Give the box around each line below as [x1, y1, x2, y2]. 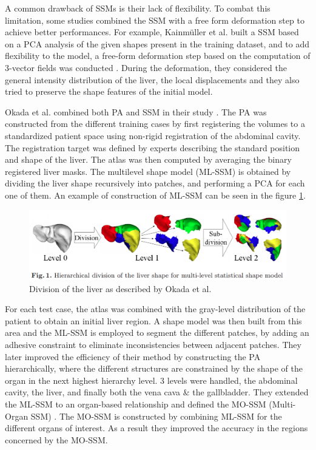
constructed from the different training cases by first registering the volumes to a [5, 117, 305, 130]
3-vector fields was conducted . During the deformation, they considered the [5, 61, 287, 73]
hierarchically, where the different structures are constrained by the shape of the [5, 362, 303, 375]
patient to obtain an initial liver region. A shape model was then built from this [5, 314, 302, 327]
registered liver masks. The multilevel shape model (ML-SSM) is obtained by [5, 165, 291, 177]
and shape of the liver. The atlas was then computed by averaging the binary [5, 153, 292, 166]
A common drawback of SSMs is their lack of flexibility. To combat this [5, 2, 271, 14]
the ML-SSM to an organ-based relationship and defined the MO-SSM [5, 397, 266, 410]
